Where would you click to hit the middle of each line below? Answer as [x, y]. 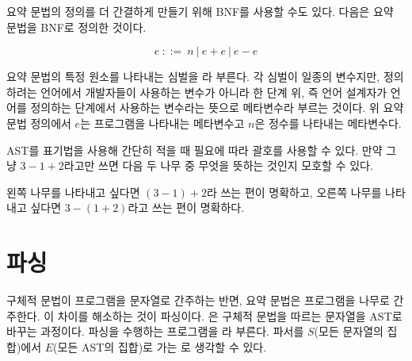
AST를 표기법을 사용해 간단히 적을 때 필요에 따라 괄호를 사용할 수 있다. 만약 [195, 150]
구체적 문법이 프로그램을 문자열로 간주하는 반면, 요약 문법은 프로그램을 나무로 [198, 300]
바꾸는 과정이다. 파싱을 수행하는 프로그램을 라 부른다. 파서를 [155, 331]
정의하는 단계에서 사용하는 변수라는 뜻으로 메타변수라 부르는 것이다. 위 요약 [217, 108]
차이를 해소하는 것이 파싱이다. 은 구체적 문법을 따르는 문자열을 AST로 [230, 315]
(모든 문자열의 [349, 331]
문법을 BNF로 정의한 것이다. [76, 27]
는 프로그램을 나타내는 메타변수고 [162, 123]
